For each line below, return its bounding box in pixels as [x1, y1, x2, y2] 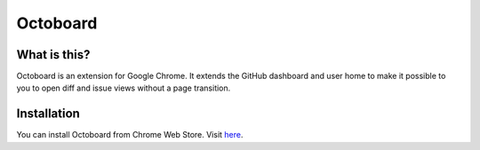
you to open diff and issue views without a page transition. [16, 83, 231, 93]
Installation [16, 107, 80, 122]
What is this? [16, 47, 91, 62]
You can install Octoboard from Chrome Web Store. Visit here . [16, 130, 244, 140]
